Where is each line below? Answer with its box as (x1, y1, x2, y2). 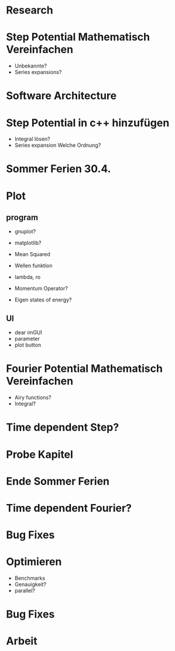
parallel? (14, 587, 35, 594)
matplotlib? (14, 239, 42, 247)
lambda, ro (14, 274, 41, 281)
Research (6, 4, 54, 17)
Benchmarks (14, 575, 46, 582)
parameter (14, 335, 40, 343)
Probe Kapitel (6, 448, 73, 461)
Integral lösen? (14, 136, 51, 143)
